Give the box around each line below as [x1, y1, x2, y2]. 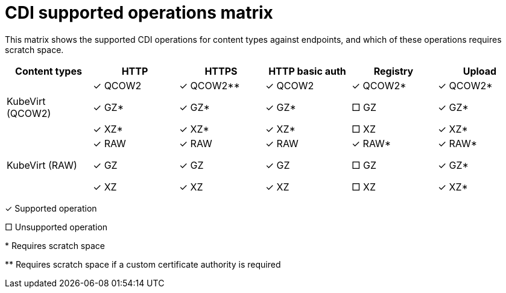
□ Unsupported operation [5, 221, 108, 232]
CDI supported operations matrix [5, 2, 273, 23]
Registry [373, 65, 414, 77]
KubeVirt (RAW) [7, 159, 77, 171]
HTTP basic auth [268, 65, 346, 77]
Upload [463, 65, 497, 77]
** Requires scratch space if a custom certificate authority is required [5, 259, 281, 269]
